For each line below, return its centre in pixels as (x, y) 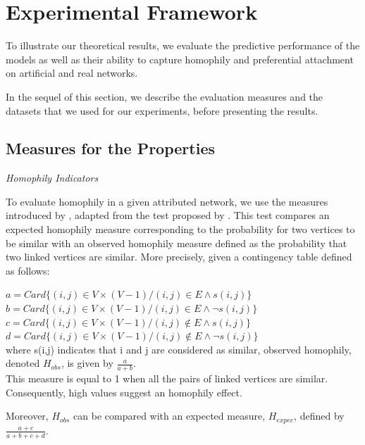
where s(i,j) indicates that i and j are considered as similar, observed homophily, (179, 349)
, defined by (319, 416)
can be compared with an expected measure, (169, 416)
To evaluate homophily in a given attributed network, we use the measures (167, 201)
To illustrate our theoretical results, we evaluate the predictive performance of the (183, 45)
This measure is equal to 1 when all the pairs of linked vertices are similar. (167, 378)
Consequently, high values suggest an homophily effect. (124, 392)
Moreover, (27, 416)
